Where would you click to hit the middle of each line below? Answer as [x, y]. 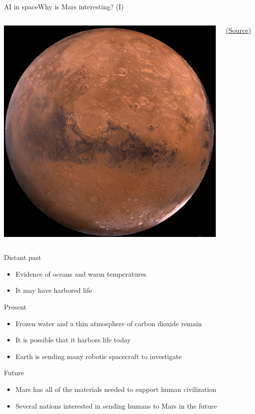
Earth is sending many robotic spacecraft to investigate [99, 356]
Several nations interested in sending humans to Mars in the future [116, 405]
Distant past [23, 257]
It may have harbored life [54, 290]
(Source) [238, 30]
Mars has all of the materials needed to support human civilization [116, 389]
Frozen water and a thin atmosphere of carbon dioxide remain [109, 323]
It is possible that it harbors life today [73, 340]
